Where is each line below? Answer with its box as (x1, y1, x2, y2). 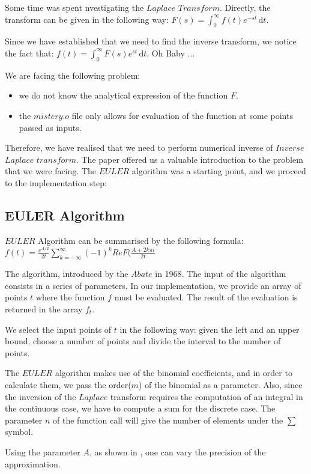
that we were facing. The (5, 165, 97, 177)
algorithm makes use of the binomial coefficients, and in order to (55, 366, 292, 379)
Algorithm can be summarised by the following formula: (38, 234, 244, 246)
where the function (35, 291, 105, 303)
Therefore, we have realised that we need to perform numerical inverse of (5, 141, 273, 154)
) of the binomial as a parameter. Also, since (138, 378, 303, 390)
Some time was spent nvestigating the (5, 1, 144, 13)
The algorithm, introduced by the (5, 267, 128, 280)
